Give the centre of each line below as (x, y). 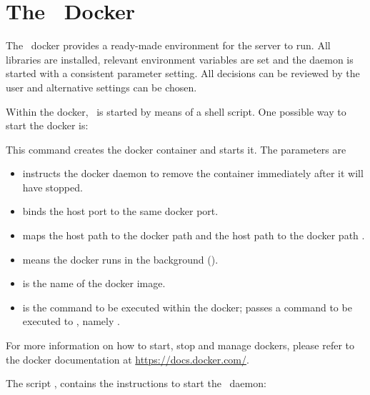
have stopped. (52, 187)
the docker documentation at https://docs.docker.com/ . (127, 359)
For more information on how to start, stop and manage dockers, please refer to (180, 345)
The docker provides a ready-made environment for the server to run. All (168, 45)
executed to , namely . (71, 321)
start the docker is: (47, 125)
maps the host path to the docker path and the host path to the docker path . (194, 235)
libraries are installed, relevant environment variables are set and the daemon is (180, 59)
